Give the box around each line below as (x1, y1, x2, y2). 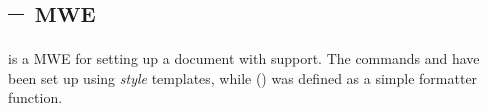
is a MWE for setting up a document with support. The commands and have (8, 48, 480, 69)
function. (8, 87, 63, 108)
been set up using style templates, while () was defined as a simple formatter (8, 67, 478, 88)
